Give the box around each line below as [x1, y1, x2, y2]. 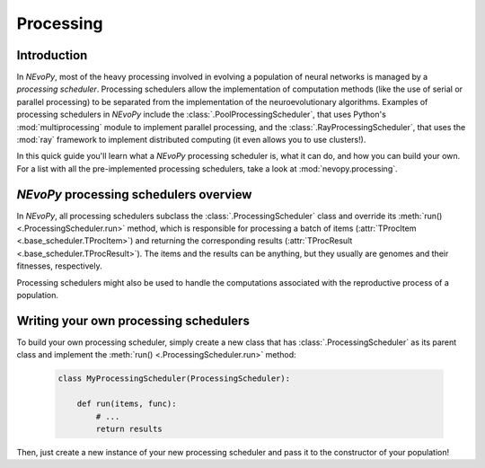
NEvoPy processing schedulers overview [16, 187, 252, 202]
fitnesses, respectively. [16, 260, 102, 271]
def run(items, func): [76, 399, 177, 409]
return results [95, 423, 163, 434]
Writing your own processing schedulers [16, 313, 251, 328]
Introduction [16, 48, 88, 63]
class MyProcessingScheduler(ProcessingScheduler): [57, 374, 291, 384]
